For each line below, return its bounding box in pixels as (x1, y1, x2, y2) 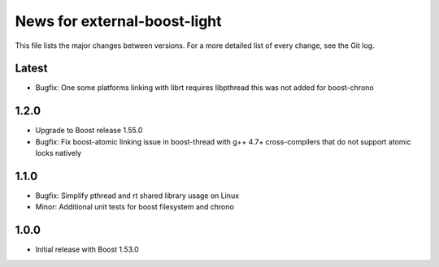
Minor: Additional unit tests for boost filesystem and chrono (35, 202, 235, 212)
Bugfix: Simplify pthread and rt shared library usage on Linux (35, 191, 240, 200)
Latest (15, 62, 48, 75)
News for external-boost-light (15, 12, 223, 30)
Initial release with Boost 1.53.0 (35, 244, 139, 255)
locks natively (35, 149, 81, 158)
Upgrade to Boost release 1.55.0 (35, 126, 143, 136)
